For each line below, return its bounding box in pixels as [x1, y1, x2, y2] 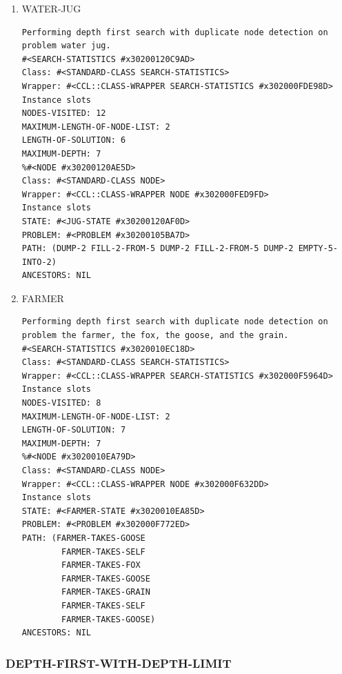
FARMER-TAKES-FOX [61, 560, 141, 571]
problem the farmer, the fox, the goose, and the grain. [21, 330, 289, 341]
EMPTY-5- [298, 244, 338, 254]
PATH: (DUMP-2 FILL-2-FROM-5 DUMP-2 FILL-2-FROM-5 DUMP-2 [21, 244, 294, 254]
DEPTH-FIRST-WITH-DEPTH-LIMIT [6, 654, 232, 671]
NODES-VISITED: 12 [21, 108, 106, 119]
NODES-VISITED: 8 [21, 398, 101, 408]
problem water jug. [21, 41, 111, 51]
